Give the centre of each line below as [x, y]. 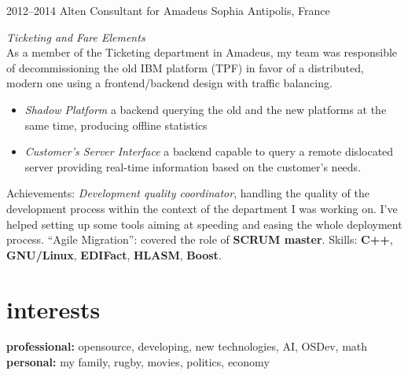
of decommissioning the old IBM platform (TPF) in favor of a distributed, [185, 67]
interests [53, 309]
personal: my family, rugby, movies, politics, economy [138, 362]
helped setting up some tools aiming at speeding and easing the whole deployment [204, 224]
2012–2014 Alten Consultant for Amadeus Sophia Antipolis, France [168, 10]
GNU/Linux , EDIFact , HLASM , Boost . [114, 254]
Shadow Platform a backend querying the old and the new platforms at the [206, 109]
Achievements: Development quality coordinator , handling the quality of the [188, 193]
